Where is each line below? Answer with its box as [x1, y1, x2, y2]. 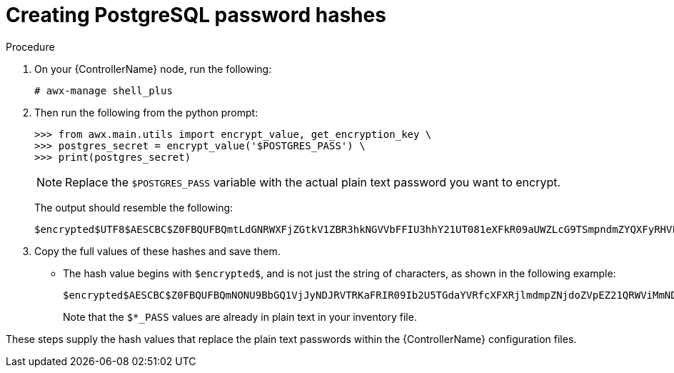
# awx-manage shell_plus [34, 84, 173, 96]
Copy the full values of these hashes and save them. [34, 244, 281, 257]
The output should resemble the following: [34, 201, 233, 214]
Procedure [6, 40, 55, 53]
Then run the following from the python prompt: [34, 106, 258, 119]
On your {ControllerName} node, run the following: [34, 62, 272, 75]
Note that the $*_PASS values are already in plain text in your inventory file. [63, 310, 417, 323]
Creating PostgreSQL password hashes [6, 3, 386, 27]
